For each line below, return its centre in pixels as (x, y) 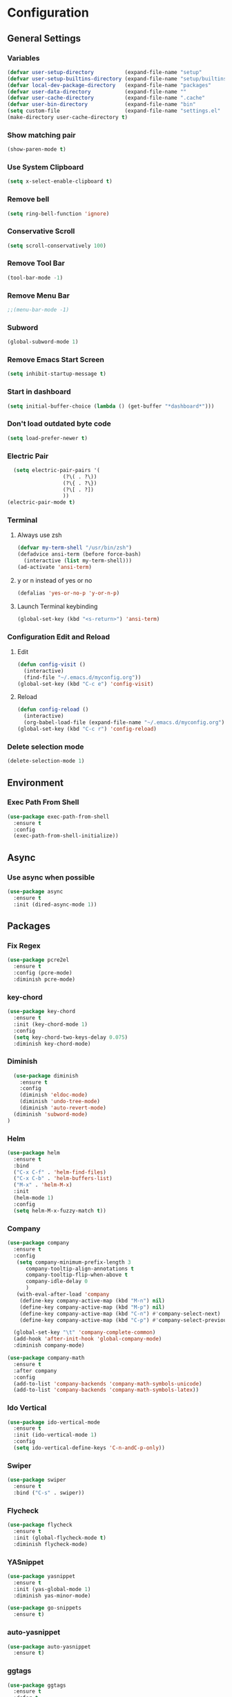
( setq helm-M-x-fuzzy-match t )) (60, 1210)
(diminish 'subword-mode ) (51, 1114)
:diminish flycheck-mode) (51, 1544)
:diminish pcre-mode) (45, 979)
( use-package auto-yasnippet (49, 1646)
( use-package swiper (37, 1480)
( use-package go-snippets (44, 1608)
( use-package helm (33, 1153)
